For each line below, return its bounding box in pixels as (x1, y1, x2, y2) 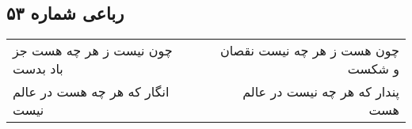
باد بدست (13, 59, 63, 78)
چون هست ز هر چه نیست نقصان (219, 41, 399, 60)
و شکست (347, 59, 399, 78)
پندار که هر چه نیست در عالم (242, 82, 399, 101)
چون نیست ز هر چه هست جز (13, 41, 173, 60)
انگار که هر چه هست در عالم (13, 82, 170, 101)
